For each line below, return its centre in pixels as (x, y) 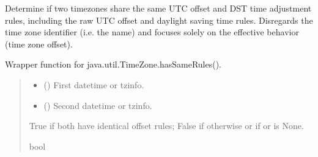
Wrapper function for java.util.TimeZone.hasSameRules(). (113, 64)
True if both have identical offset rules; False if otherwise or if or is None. (166, 126)
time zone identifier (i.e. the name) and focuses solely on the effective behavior (152, 32)
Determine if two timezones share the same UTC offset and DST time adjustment (158, 8)
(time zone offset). (39, 44)
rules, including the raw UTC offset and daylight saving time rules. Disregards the (159, 20)
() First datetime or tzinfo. (94, 84)
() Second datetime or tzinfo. (98, 105)
